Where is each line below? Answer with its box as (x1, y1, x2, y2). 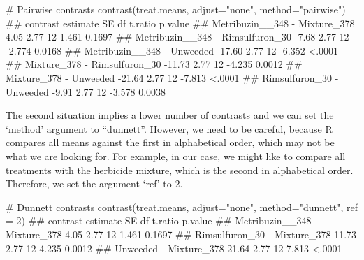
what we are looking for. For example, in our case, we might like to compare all (6, 148, 346, 163)
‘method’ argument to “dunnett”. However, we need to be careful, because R (6, 121, 333, 136)
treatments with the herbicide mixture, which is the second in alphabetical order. (6, 162, 354, 177)
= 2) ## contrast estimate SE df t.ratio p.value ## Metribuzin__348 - (6, 213, 318, 228)
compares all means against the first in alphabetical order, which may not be (6, 135, 335, 150)
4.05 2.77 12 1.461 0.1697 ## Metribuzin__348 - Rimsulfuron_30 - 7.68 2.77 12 (6, 29, 349, 44)
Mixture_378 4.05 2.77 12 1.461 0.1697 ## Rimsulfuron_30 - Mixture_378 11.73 (6, 226, 357, 241)
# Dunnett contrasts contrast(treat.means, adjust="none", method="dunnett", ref (6, 199, 358, 214)
